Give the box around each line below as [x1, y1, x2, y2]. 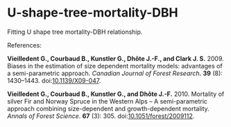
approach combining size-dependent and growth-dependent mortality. [7, 104, 209, 113]
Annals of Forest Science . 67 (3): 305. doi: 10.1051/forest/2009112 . [7, 112, 195, 120]
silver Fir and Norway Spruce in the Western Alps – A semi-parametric [7, 97, 208, 105]
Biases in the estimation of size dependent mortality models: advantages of [7, 61, 223, 70]
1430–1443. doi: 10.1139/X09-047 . [7, 76, 101, 84]
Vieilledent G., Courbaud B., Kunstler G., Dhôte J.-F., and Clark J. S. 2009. [7, 54, 224, 63]
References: [7, 41, 42, 49]
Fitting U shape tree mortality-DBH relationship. [7, 28, 143, 36]
